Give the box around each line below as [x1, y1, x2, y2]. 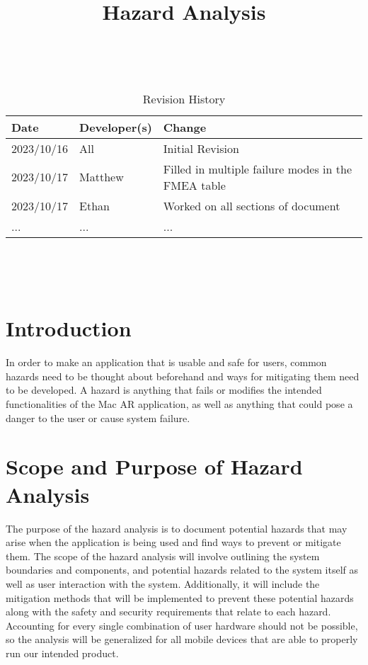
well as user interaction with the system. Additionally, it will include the [6, 576, 320, 591]
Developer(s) [79, 118, 152, 135]
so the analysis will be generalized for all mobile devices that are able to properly [6, 632, 358, 647]
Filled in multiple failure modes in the [163, 160, 352, 177]
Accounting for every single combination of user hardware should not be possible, [6, 618, 358, 632]
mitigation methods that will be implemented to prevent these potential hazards [6, 590, 354, 605]
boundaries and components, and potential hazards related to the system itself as [6, 562, 359, 577]
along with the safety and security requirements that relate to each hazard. [6, 604, 331, 619]
